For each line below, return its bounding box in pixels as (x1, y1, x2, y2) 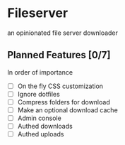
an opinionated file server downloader (7, 28, 119, 37)
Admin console (17, 114, 61, 122)
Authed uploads (17, 130, 64, 139)
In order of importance (7, 68, 73, 76)
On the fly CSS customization (17, 82, 104, 90)
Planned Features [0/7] (7, 49, 111, 61)
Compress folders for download (17, 97, 111, 106)
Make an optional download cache (17, 105, 118, 114)
